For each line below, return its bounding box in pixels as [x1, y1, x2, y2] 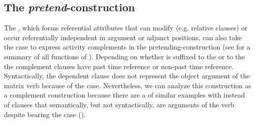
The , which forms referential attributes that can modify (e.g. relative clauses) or [4, 23, 248, 33]
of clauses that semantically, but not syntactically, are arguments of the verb [4, 99, 234, 109]
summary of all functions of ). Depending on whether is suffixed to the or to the [4, 51, 245, 61]
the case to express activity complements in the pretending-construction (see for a [4, 42, 251, 52]
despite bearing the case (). [4, 109, 86, 119]
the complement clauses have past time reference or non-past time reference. [4, 61, 234, 71]
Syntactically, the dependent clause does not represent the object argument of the [4, 71, 250, 81]
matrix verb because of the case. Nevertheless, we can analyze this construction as [4, 80, 252, 90]
